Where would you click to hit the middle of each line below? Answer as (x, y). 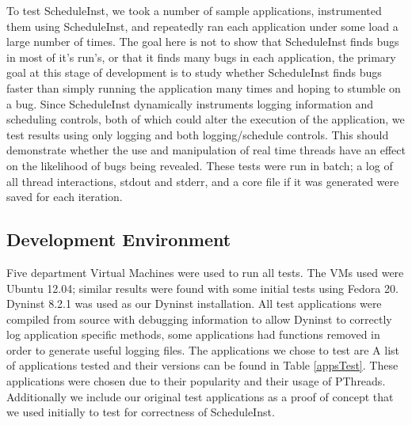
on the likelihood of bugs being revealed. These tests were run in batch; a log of (200, 165)
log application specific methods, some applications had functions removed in (193, 334)
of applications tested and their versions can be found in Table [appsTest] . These (202, 365)
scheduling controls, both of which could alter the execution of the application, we (206, 119)
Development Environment (119, 239)
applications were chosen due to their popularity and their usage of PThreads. (196, 381)
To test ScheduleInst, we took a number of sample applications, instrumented (194, 10)
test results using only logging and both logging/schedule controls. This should (198, 134)
